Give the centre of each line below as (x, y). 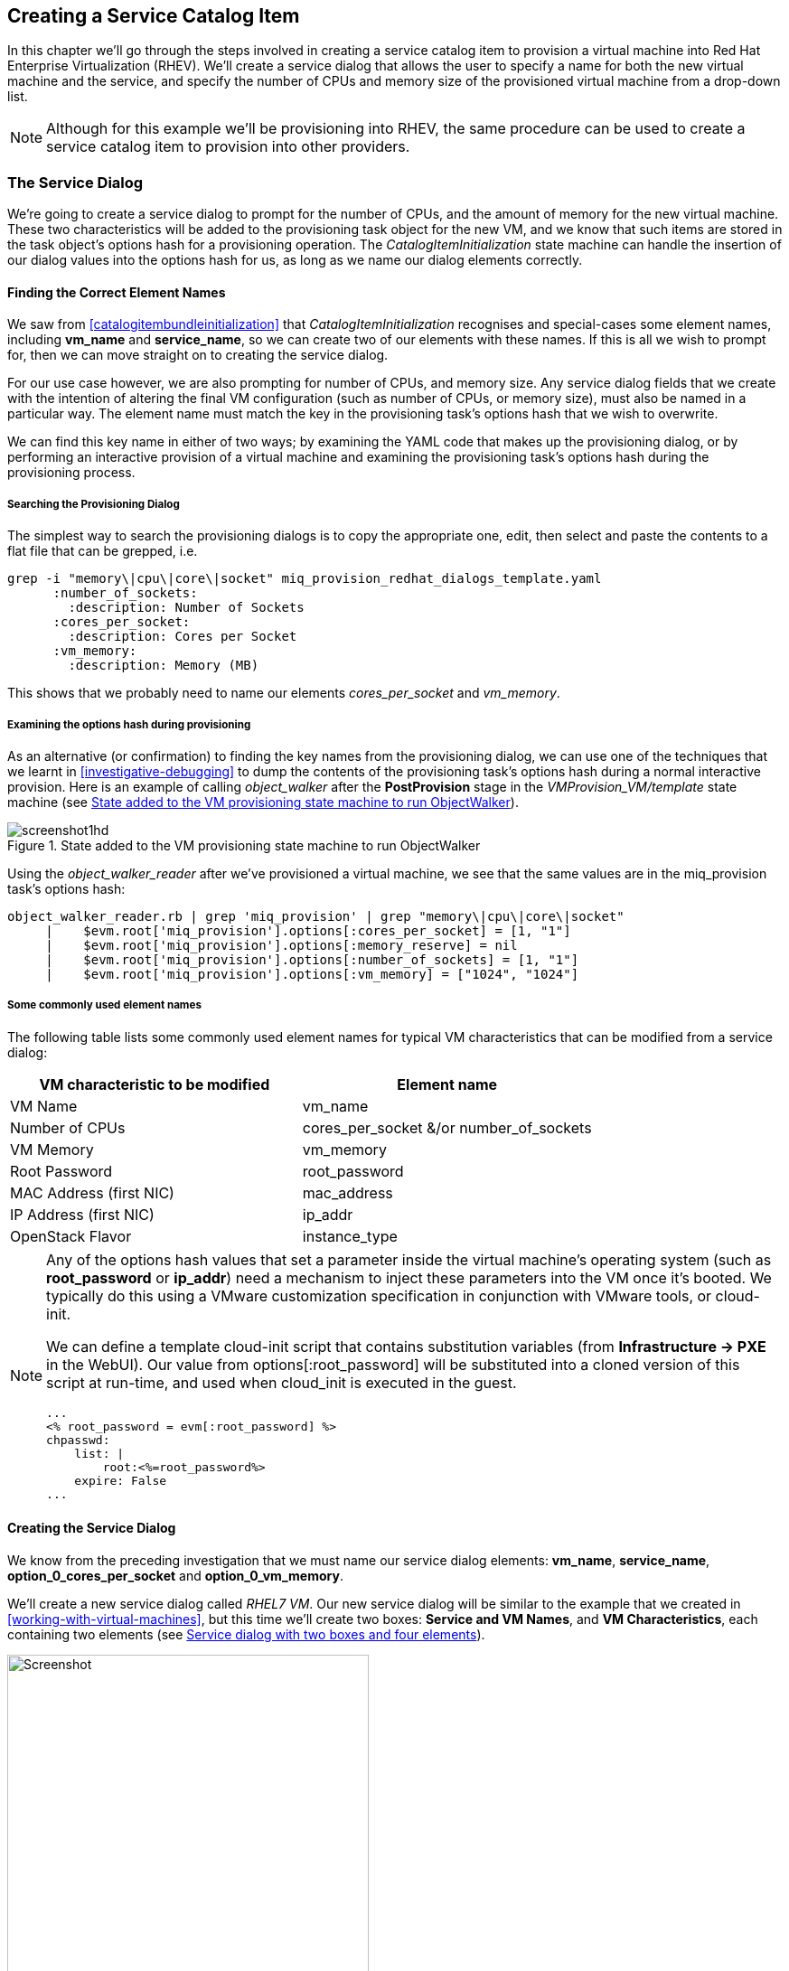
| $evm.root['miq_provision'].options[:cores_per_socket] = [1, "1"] (308, 930)
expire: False (121, 1480)
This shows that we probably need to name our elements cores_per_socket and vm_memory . (284, 693)
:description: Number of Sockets (186, 608)
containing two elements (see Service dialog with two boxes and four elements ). (246, 1634)
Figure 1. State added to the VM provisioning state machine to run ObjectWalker (244, 845)
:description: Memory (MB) (164, 666)
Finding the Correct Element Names (117, 292)
